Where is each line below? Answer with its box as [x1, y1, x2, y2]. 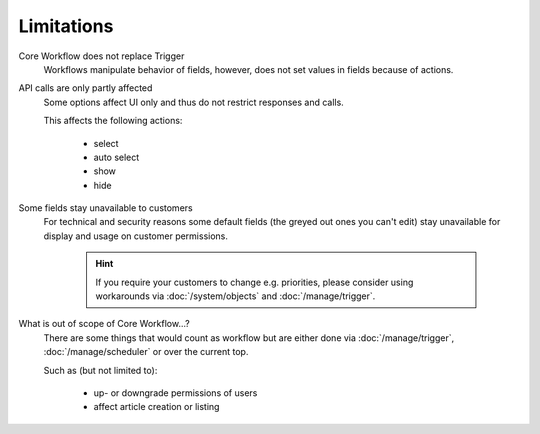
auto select [93, 151, 140, 163]
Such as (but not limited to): [43, 364, 158, 376]
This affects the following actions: [43, 115, 183, 127]
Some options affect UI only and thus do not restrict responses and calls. [43, 96, 344, 108]
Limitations [18, 15, 114, 37]
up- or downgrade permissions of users [93, 386, 258, 399]
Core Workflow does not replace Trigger [18, 50, 185, 62]
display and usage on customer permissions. [43, 230, 229, 242]
